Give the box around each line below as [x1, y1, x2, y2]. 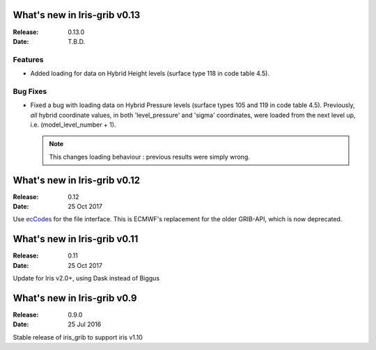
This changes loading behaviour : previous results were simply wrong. [49, 152, 250, 161]
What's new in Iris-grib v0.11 [13, 233, 139, 245]
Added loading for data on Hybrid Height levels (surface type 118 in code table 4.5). [30, 70, 269, 78]
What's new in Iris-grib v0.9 [13, 292, 137, 304]
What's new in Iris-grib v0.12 [13, 174, 141, 186]
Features [13, 54, 44, 64]
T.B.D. [68, 37, 86, 45]
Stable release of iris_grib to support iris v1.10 [13, 333, 143, 341]
